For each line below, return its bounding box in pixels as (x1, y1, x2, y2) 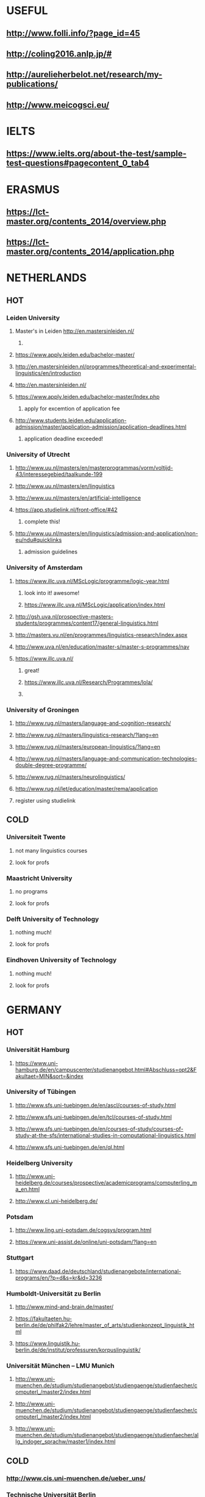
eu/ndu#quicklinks (15, 536, 62, 544)
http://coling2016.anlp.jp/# (6, 48, 112, 59)
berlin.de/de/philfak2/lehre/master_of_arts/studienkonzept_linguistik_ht (15, 1322, 195, 1328)
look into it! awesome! (24, 589, 80, 596)
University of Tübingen (6, 1088, 76, 1096)
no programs (15, 888, 48, 895)
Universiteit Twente (6, 833, 66, 842)
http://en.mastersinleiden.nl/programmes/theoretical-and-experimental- (15, 363, 196, 370)
